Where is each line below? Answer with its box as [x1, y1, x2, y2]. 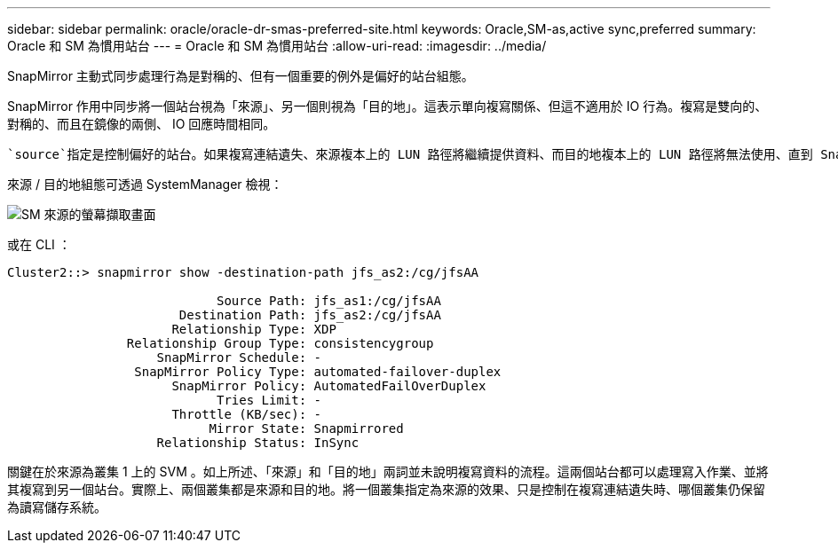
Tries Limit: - [217, 393, 322, 407]
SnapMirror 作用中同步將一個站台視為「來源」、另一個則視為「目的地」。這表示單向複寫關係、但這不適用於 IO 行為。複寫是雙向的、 [7, 98, 768, 114]
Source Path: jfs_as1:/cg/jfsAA [217, 294, 441, 308]
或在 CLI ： [7, 237, 71, 252]
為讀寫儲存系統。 [7, 499, 107, 515]
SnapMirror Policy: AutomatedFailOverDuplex [171, 379, 486, 393]
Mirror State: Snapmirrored [209, 421, 404, 436]
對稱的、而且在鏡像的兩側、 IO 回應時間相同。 [7, 116, 276, 131]
